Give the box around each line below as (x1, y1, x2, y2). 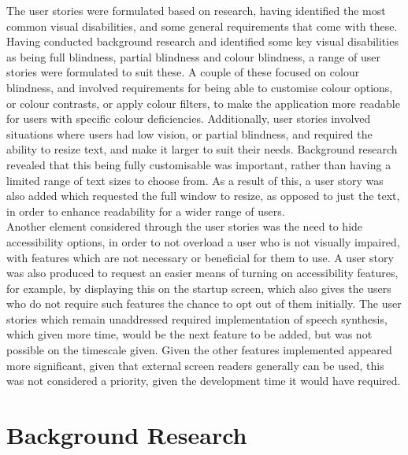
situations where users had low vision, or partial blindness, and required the (6, 125, 373, 142)
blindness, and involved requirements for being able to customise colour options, (6, 79, 393, 95)
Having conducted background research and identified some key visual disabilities (6, 33, 399, 50)
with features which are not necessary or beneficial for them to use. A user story (6, 249, 394, 265)
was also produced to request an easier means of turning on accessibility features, (6, 264, 399, 281)
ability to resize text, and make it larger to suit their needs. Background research (6, 141, 398, 157)
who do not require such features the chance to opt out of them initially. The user (6, 295, 402, 312)
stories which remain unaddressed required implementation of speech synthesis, (6, 310, 388, 327)
